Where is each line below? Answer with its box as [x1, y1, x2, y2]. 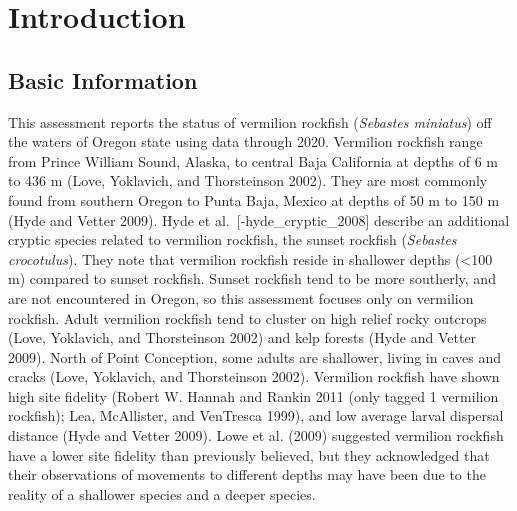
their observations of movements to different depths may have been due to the [8, 464, 486, 485]
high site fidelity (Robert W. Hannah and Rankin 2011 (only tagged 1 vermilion [8, 385, 499, 406]
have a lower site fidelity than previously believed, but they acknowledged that [8, 444, 490, 465]
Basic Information [8, 64, 198, 95]
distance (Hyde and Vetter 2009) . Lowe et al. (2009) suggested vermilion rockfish [8, 425, 504, 446]
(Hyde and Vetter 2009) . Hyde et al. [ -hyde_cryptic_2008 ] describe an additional [8, 209, 510, 230]
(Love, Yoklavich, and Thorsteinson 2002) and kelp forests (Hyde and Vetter [8, 327, 477, 348]
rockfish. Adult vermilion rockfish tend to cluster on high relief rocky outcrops [8, 307, 487, 328]
